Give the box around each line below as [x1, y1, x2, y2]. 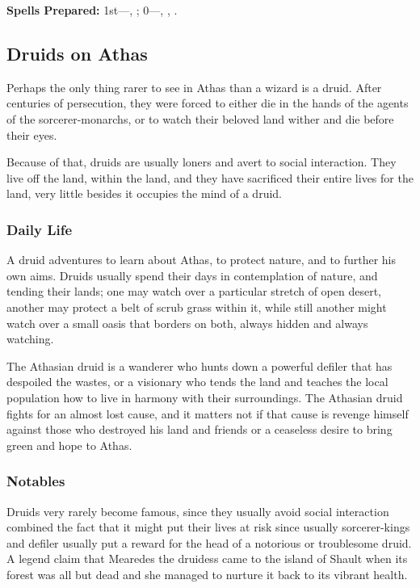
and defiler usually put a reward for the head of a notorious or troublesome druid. [6, 534, 412, 551]
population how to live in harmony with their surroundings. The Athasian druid [6, 388, 403, 405]
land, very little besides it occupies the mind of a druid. [6, 185, 282, 202]
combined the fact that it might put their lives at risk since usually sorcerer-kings [6, 519, 410, 535]
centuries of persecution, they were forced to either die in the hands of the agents [6, 94, 409, 111]
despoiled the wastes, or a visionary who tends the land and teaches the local [6, 373, 388, 390]
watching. [6, 330, 54, 347]
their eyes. [6, 126, 57, 143]
